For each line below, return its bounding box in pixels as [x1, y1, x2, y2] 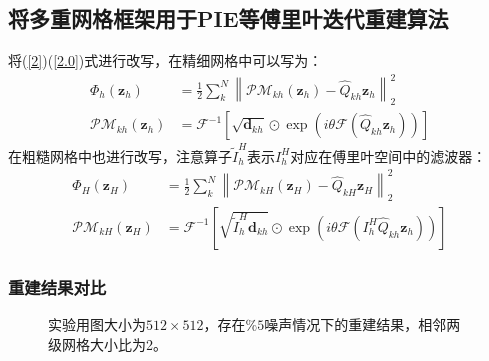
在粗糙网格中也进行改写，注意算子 [8, 145, 232, 166]
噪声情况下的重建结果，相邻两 [264, 314, 461, 335]
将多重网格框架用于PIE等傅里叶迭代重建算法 [8, 3, 449, 34]
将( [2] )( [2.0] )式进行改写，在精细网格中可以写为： [8, 50, 323, 71]
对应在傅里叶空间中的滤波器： [290, 145, 487, 166]
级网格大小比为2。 [48, 333, 167, 354]
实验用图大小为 [48, 314, 146, 335]
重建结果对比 [8, 274, 107, 299]
